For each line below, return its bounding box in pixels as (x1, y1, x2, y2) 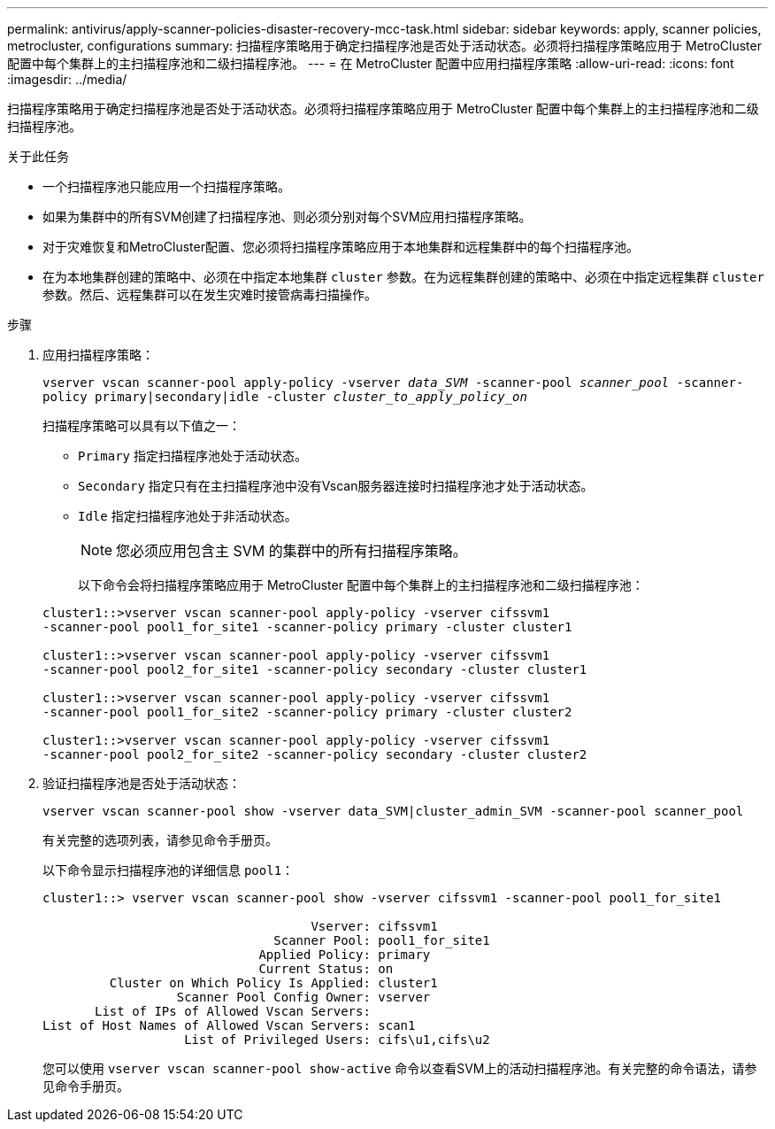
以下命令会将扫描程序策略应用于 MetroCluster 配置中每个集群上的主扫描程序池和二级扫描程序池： (78, 577, 644, 592)
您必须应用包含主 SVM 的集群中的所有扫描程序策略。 (116, 542, 467, 560)
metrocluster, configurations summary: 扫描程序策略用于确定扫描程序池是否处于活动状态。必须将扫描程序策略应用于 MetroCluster (7, 38, 762, 53)
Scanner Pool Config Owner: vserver (176, 990, 431, 1004)
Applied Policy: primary (258, 947, 431, 962)
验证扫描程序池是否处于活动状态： (42, 776, 241, 791)
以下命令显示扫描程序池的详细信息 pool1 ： (42, 862, 295, 878)
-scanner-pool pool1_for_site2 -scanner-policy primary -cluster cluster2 (42, 705, 572, 719)
